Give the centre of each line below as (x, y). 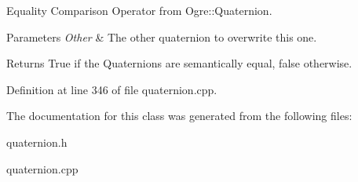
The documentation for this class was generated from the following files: (179, 116)
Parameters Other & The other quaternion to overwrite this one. (162, 36)
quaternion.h (37, 142)
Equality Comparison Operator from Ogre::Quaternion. (139, 10)
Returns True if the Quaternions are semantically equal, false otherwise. (179, 63)
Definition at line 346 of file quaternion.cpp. (112, 89)
